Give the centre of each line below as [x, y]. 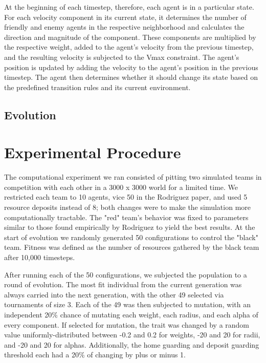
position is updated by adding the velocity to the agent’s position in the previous [131, 67]
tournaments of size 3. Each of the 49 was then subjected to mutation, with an [127, 304]
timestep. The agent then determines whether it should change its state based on [131, 77]
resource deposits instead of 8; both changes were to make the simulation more [128, 207]
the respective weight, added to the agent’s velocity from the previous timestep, [129, 47]
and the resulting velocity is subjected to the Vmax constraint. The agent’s [122, 57]
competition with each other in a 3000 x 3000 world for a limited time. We [121, 187]
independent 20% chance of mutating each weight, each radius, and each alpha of [131, 314]
